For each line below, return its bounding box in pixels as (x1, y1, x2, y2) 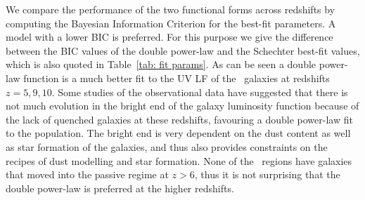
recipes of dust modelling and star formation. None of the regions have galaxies (6, 153, 352, 168)
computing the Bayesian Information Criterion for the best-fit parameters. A (6, 15, 336, 30)
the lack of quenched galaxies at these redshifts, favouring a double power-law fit (6, 112, 353, 126)
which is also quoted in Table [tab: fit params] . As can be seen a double (6, 57, 316, 72)
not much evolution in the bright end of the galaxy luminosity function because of (6, 98, 359, 113)
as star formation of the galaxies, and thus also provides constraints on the (6, 139, 328, 154)
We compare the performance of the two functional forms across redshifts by (6, 2, 335, 16)
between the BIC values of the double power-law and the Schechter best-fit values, (6, 43, 360, 58)
